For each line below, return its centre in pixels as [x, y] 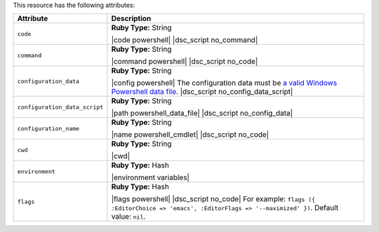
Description [131, 19]
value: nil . [128, 217]
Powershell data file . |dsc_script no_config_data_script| [202, 92]
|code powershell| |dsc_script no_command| [185, 40]
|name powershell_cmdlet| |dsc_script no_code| [190, 135]
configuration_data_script [60, 107]
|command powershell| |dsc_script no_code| [185, 62]
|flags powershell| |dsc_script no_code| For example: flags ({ [213, 199]
